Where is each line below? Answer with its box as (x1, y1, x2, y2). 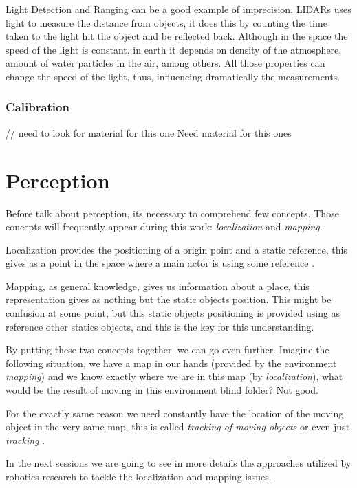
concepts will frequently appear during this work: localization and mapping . (6, 219, 323, 234)
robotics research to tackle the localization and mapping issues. (6, 469, 272, 483)
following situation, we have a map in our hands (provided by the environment (6, 355, 337, 370)
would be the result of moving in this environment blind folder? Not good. (6, 383, 318, 397)
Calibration (6, 98, 69, 115)
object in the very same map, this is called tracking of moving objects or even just (6, 419, 350, 434)
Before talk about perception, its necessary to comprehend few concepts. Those (6, 206, 339, 220)
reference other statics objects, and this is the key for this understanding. (6, 319, 314, 333)
